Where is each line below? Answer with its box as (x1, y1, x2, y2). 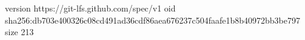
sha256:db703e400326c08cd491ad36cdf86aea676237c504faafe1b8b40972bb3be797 (5, 13, 301, 26)
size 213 (5, 25, 34, 38)
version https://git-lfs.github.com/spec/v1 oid (5, 2, 176, 14)
